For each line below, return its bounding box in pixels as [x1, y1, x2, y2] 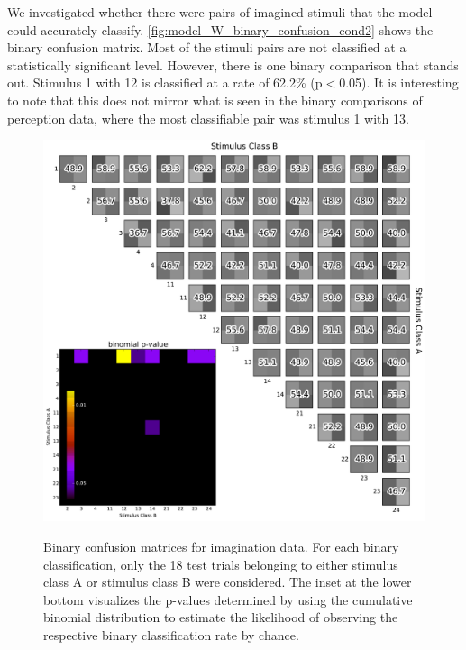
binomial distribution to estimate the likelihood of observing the [43, 608, 398, 627]
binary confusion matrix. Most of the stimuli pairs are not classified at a [7, 38, 407, 57]
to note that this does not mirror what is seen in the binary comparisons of [7, 90, 423, 109]
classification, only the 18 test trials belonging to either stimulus [43, 554, 398, 573]
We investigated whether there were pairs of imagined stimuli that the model [7, 3, 433, 21]
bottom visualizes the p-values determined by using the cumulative [43, 590, 413, 609]
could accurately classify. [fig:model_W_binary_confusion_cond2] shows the [7, 20, 434, 39]
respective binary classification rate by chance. [43, 625, 299, 644]
